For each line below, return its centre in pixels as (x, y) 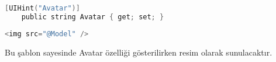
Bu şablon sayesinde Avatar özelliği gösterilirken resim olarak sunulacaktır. (139, 52)
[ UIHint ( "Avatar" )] (42, 8)
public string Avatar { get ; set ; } (93, 17)
